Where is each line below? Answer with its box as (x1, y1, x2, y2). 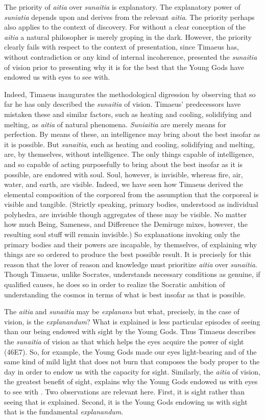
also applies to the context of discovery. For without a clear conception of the (4, 21, 246, 32)
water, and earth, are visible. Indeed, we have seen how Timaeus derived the (4, 179, 243, 190)
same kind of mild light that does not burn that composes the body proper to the (4, 356, 260, 367)
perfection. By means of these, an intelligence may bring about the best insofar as (4, 129, 260, 139)
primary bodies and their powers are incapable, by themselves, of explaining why (4, 239, 257, 249)
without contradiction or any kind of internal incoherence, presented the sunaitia (4, 51, 257, 62)
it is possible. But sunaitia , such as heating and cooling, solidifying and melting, (4, 138, 255, 149)
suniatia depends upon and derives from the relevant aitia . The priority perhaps (4, 11, 255, 22)
